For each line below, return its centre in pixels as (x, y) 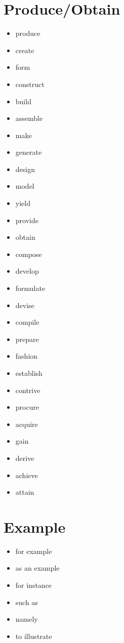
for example (34, 551)
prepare (27, 339)
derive (25, 458)
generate (29, 152)
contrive (28, 390)
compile (27, 322)
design (25, 169)
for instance (34, 585)
